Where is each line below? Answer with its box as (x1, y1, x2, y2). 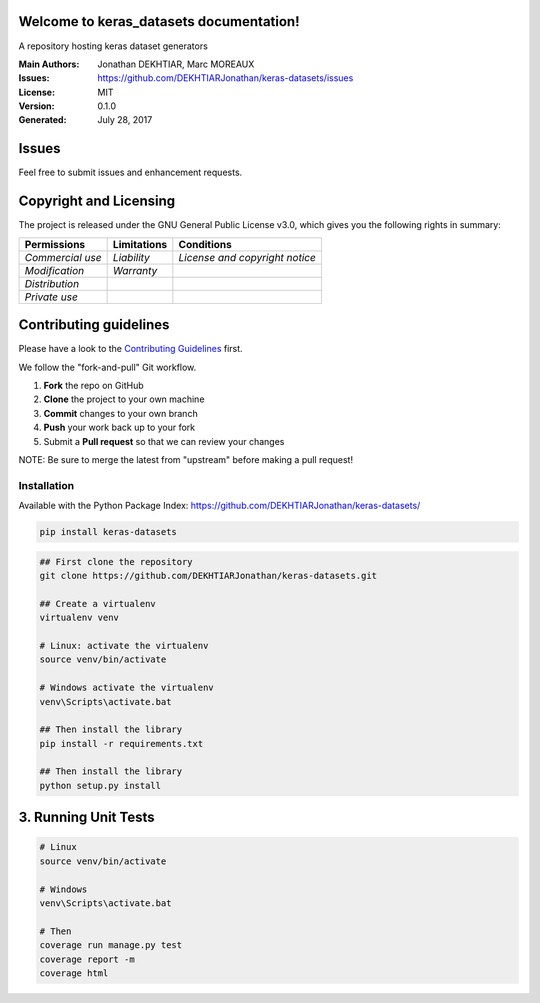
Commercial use (24, 250, 102, 264)
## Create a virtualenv (39, 598, 157, 609)
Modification (24, 263, 85, 277)
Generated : (18, 114, 67, 126)
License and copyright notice (178, 250, 317, 264)
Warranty (112, 263, 158, 277)
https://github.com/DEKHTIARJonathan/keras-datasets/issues (97, 72, 354, 84)
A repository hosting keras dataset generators (18, 40, 209, 52)
